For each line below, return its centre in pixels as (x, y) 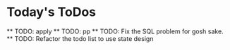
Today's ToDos (52, 12)
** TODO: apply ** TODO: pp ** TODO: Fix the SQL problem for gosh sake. (115, 31)
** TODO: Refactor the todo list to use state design (80, 38)
